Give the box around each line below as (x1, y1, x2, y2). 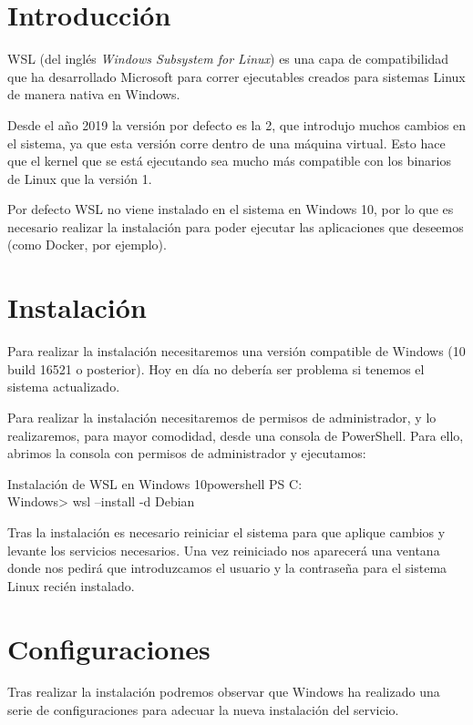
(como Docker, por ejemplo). (7, 235, 167, 254)
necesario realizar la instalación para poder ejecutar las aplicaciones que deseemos (7, 217, 464, 236)
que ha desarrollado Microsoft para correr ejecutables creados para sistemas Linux (7, 66, 466, 86)
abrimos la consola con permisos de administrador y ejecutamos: (7, 444, 366, 463)
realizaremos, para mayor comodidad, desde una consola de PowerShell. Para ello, (7, 425, 464, 444)
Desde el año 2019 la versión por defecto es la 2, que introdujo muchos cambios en (7, 115, 467, 134)
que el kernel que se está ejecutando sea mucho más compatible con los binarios (7, 151, 451, 170)
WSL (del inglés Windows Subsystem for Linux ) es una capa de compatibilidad (7, 49, 449, 68)
